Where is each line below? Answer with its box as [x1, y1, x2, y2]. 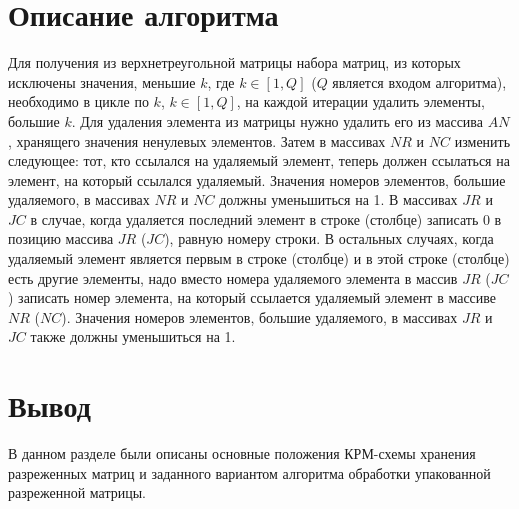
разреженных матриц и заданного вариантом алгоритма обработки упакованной [8, 462, 491, 483]
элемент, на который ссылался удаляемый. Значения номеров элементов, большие [8, 169, 506, 190]
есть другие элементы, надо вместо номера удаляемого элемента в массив [8, 267, 458, 288]
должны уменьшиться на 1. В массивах [219, 189, 458, 210]
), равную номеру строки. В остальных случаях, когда [164, 228, 494, 249]
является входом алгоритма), [332, 71, 507, 92]
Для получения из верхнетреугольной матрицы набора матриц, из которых [8, 52, 461, 73]
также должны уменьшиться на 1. [30, 326, 236, 347]
